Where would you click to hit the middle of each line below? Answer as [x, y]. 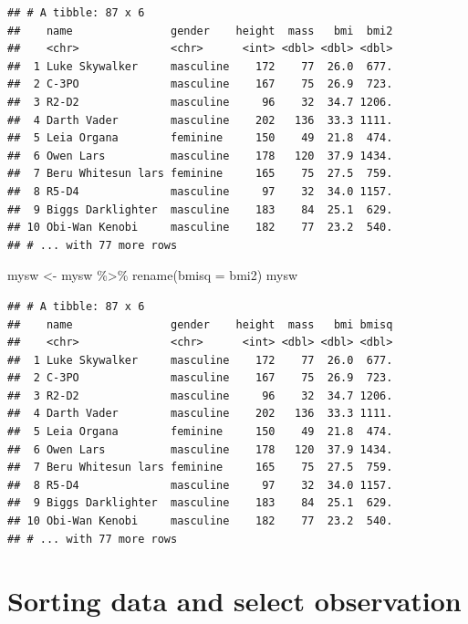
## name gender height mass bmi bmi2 [200, 31]
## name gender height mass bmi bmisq [200, 324]
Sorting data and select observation [234, 601]
